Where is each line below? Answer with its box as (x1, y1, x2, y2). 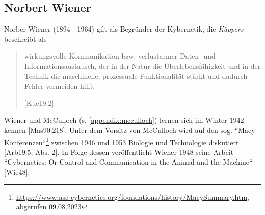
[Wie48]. (4, 166, 30, 177)
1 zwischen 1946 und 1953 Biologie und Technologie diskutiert (46, 135, 239, 147)
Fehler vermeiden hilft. (24, 80, 95, 91)
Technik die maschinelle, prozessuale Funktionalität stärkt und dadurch (24, 70, 248, 81)
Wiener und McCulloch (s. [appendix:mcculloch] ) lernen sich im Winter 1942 (4, 115, 244, 125)
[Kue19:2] (24, 97, 54, 108)
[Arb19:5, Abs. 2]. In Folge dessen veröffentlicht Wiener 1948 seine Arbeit (4, 146, 234, 157)
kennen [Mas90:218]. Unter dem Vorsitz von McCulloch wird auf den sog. (4, 124, 232, 135)
